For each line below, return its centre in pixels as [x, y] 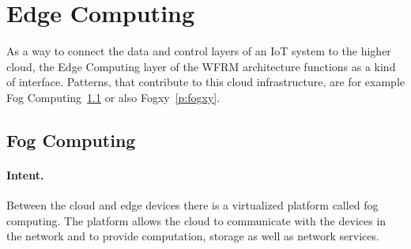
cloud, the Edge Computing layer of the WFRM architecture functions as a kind [201, 66]
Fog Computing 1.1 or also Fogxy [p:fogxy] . [113, 97]
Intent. [25, 174]
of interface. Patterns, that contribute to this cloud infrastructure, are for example [205, 82]
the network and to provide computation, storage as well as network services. [193, 236]
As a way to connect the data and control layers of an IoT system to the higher [199, 51]
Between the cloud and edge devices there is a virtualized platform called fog [192, 205]
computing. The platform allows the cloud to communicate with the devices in [196, 220]
